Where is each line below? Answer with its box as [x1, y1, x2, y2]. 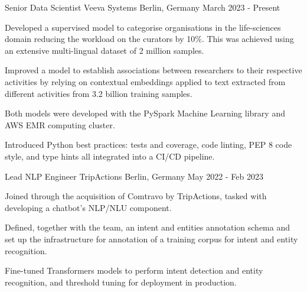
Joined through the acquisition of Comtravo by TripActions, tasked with [5, 190, 267, 202]
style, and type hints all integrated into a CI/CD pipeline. [5, 150, 215, 162]
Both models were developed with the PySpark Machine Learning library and [5, 107, 285, 119]
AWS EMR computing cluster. [5, 118, 115, 131]
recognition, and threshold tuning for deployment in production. [5, 275, 237, 288]
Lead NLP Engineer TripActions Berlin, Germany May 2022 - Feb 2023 [5, 170, 263, 182]
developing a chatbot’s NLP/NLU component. [5, 201, 172, 213]
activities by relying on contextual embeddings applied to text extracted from [5, 75, 286, 87]
